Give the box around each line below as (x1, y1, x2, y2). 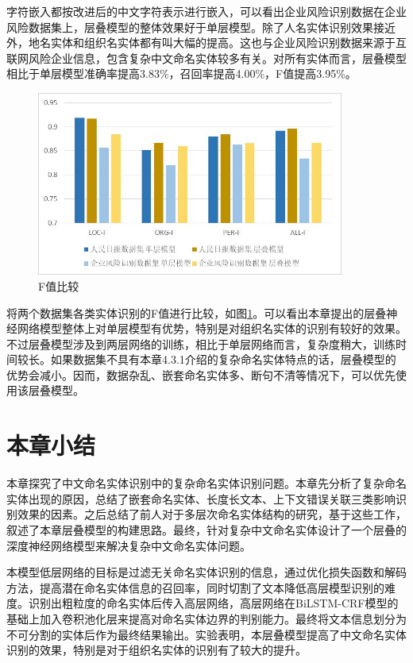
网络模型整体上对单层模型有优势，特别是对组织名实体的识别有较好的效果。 (17, 320, 407, 337)
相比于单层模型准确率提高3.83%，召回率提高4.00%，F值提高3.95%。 (6, 65, 357, 82)
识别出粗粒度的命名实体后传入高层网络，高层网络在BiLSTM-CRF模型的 (28, 595, 399, 611)
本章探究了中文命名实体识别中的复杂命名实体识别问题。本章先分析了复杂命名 (6, 475, 407, 491)
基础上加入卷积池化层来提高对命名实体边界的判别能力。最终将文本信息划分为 (6, 610, 407, 626)
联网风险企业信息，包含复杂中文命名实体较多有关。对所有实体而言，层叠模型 (6, 49, 407, 66)
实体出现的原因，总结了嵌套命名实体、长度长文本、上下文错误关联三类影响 (6, 490, 396, 507)
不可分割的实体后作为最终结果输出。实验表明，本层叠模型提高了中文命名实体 (6, 626, 407, 642)
